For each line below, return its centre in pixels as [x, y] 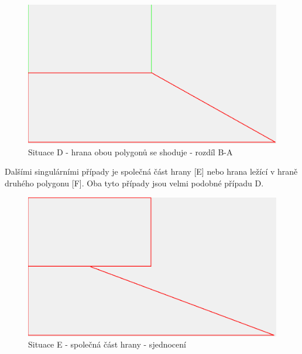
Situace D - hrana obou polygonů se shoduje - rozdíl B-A [131, 152]
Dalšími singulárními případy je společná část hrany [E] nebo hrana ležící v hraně [151, 171]
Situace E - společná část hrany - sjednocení [107, 344]
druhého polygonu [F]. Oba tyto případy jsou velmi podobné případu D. [134, 183]
